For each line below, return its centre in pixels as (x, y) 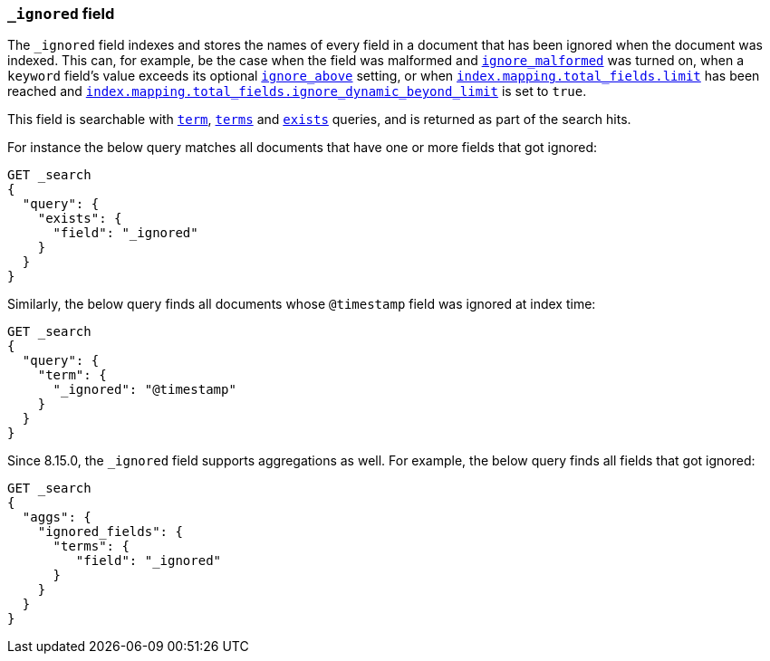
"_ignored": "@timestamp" (144, 390)
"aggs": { (57, 517)
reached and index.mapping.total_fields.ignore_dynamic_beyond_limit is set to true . (297, 91)
